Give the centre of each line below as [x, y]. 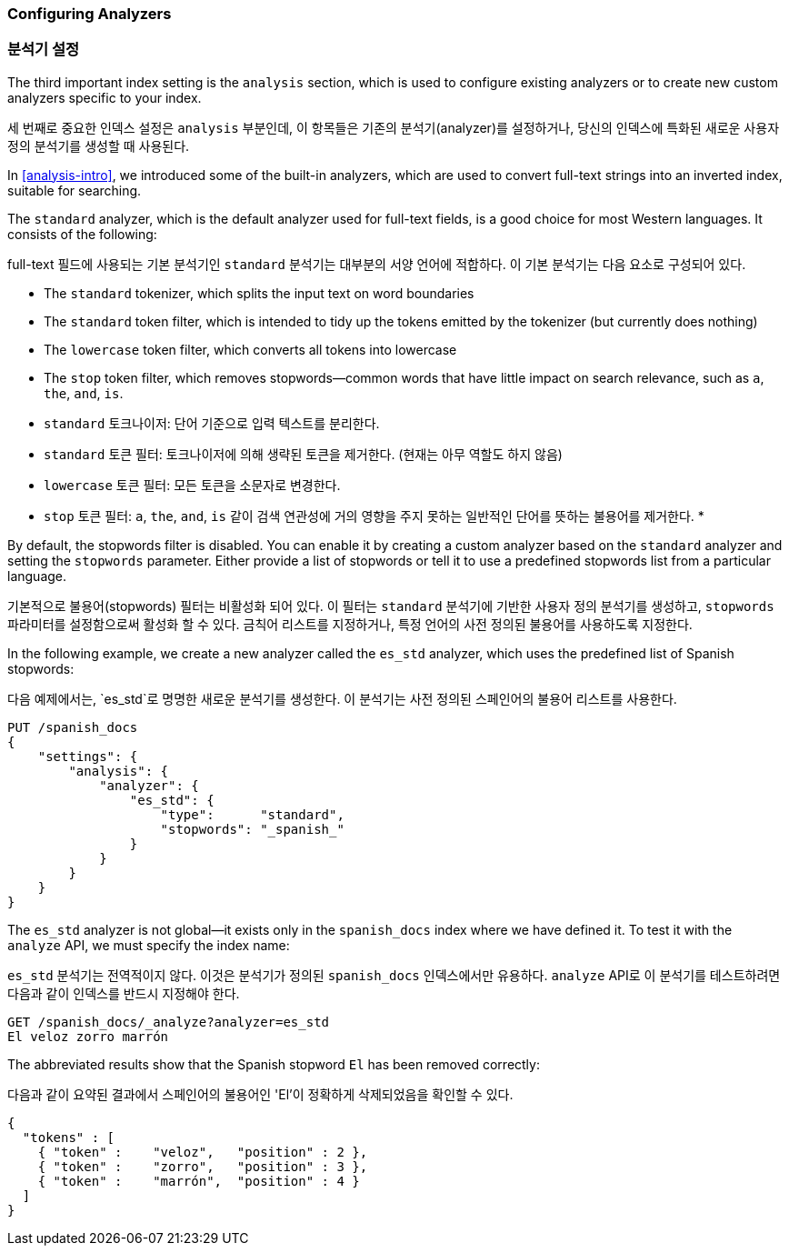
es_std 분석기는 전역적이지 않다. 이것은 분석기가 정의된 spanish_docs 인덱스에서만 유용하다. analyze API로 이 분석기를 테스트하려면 [394, 975]
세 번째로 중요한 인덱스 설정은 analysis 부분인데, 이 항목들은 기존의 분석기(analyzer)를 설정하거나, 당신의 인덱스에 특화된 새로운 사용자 [394, 127]
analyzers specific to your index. [105, 97]
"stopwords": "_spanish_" [252, 829]
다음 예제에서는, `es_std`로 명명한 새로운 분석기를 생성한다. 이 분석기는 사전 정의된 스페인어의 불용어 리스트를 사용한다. [342, 698]
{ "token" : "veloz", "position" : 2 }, [203, 1152]
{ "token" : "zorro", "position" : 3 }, [203, 1166]
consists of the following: [82, 234]
